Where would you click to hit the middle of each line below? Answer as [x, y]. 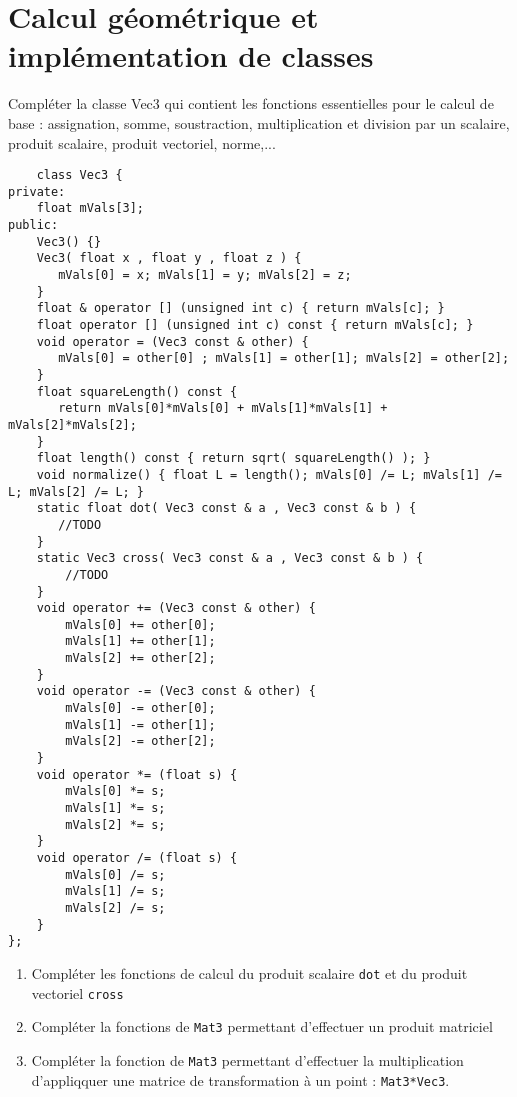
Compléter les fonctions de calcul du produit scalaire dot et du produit [249, 972]
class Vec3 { [79, 175]
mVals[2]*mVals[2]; [72, 424]
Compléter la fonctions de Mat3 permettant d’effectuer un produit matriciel [262, 1026]
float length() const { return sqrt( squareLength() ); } [233, 458]
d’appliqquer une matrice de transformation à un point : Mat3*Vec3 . [240, 1079]
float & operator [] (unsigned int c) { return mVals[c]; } [240, 308]
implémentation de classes [191, 55]
